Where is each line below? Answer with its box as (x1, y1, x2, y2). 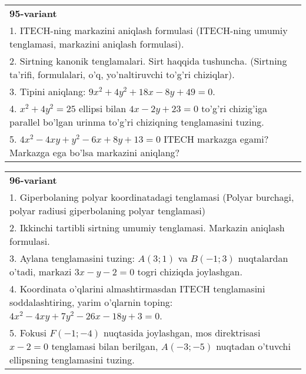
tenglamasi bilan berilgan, (51, 339, 158, 353)
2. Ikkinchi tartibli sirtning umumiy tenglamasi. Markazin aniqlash (9, 221, 285, 234)
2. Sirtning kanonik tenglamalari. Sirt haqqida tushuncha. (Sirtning (9, 54, 287, 68)
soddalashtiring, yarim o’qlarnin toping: (9, 295, 173, 309)
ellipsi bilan (79, 102, 127, 115)
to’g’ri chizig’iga (201, 102, 267, 115)
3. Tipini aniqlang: (9, 85, 86, 98)
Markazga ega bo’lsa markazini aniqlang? (9, 146, 180, 159)
